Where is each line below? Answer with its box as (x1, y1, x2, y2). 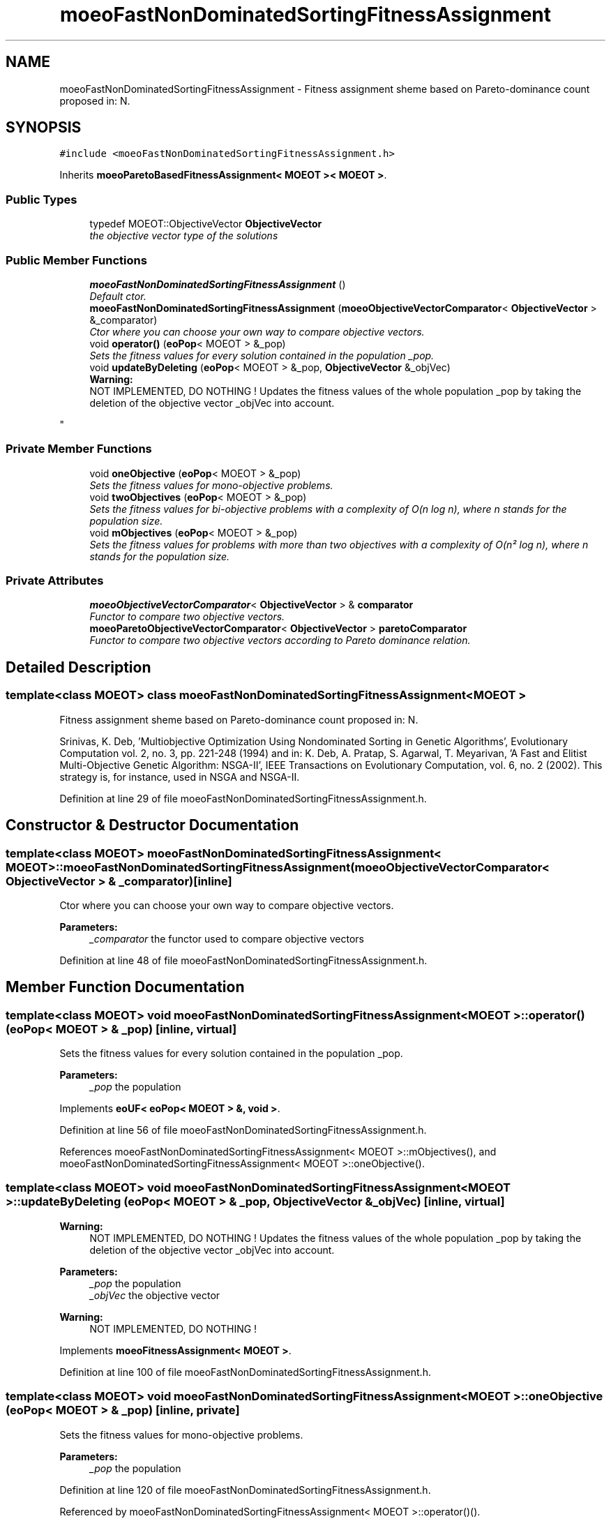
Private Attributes (6, 574, 104, 588)
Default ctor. (89, 290, 146, 302)
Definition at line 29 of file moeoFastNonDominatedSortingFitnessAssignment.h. (59, 792, 427, 804)
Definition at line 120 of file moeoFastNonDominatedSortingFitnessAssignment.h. (59, 1483, 431, 1496)
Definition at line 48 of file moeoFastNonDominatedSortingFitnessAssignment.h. (59, 954, 428, 966)
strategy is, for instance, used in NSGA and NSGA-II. (59, 770, 300, 783)
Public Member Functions (6, 253, 147, 267)
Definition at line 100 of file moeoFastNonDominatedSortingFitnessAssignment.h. (59, 1365, 431, 1378)
